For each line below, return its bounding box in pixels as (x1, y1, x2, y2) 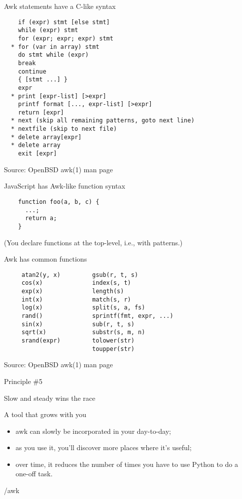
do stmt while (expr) (18, 51, 89, 59)
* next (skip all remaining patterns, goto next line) (11, 117, 195, 124)
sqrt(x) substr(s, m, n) (21, 329, 145, 336)
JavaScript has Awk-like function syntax (4, 181, 125, 191)
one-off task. (15, 468, 53, 479)
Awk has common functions (4, 254, 87, 264)
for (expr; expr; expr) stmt (18, 35, 113, 42)
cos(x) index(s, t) (21, 279, 131, 287)
